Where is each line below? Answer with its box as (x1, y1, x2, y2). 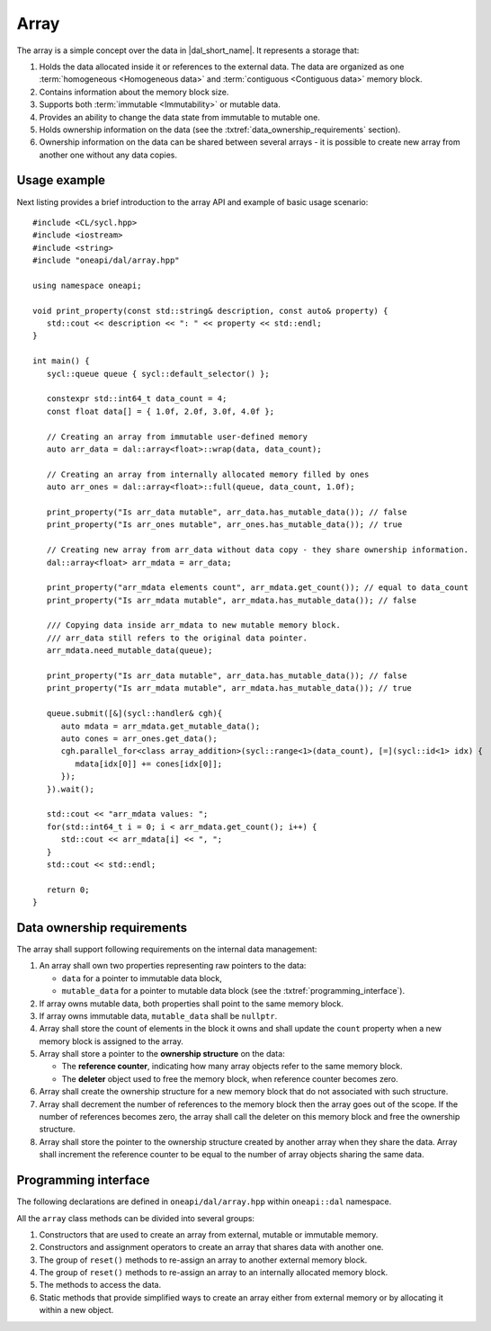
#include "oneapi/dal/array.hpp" (32, 255, 180, 265)
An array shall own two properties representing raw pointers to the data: (39, 960, 307, 971)
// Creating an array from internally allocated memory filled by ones (46, 469, 370, 479)
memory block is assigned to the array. (39, 1035, 183, 1047)
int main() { (32, 356, 90, 366)
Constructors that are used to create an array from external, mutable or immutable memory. (39, 1228, 379, 1240)
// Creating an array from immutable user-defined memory (46, 432, 308, 442)
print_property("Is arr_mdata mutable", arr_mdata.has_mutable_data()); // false (46, 594, 417, 605)
